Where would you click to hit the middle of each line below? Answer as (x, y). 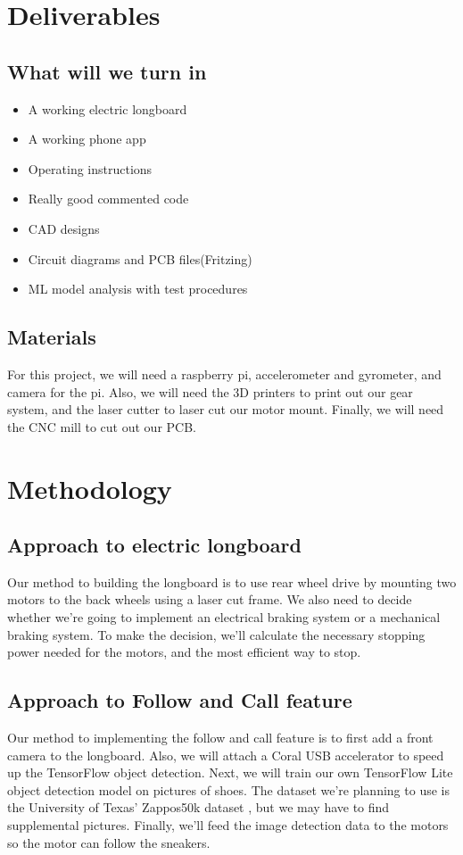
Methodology (90, 488)
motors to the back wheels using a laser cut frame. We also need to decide (210, 599)
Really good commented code (108, 199)
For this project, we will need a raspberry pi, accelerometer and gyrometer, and (224, 374)
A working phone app (87, 139)
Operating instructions (90, 168)
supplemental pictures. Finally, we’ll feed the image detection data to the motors (228, 825)
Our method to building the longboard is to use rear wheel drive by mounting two (232, 581)
